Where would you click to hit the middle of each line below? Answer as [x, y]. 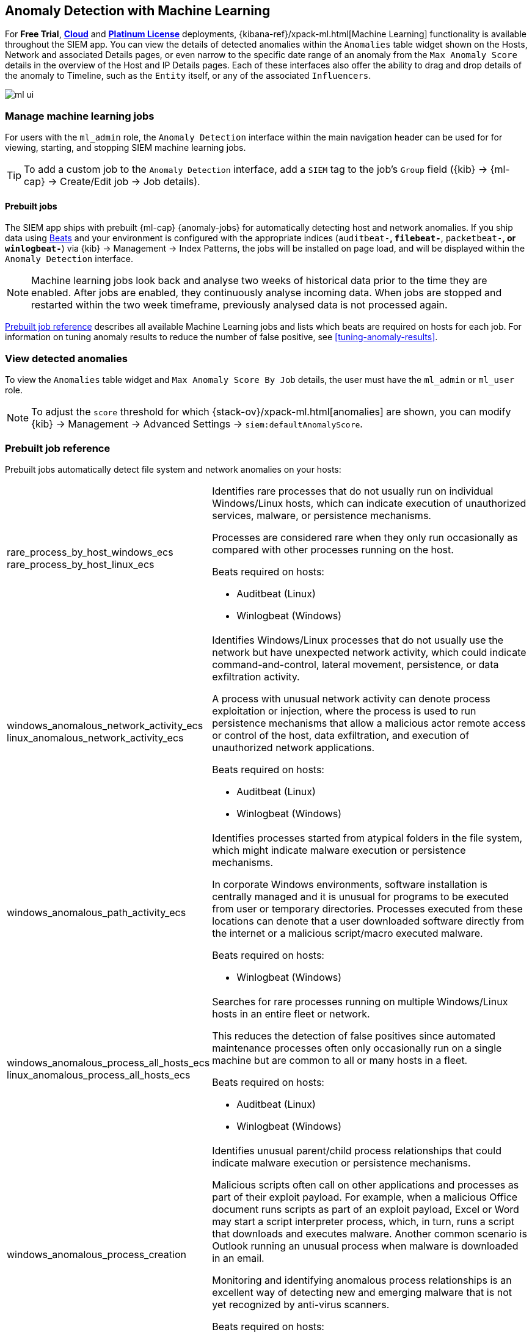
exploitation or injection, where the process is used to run [344, 711]
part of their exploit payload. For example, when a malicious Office [365, 1197]
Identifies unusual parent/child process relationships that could [357, 1150]
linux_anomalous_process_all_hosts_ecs [99, 1075]
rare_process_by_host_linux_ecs [81, 564]
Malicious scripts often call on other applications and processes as [366, 1185]
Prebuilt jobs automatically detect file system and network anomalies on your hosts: [173, 469]
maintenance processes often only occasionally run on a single [357, 1048]
